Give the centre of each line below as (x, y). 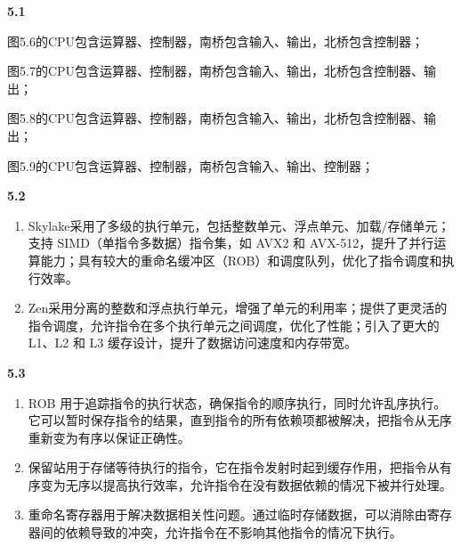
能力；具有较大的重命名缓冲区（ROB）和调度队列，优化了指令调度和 (241, 260)
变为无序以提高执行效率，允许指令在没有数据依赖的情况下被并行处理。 (246, 484)
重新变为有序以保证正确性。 (109, 437)
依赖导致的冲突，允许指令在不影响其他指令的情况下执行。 (234, 532)
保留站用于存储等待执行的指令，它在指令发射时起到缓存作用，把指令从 (234, 467)
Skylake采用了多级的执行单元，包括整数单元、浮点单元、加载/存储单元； (239, 225)
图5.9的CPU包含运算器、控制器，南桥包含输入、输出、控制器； (191, 165)
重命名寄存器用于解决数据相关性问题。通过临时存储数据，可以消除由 (227, 514)
